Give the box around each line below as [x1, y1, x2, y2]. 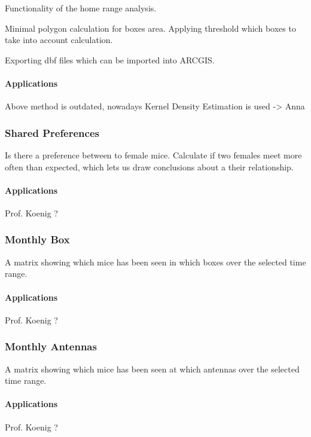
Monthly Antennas [5, 339, 97, 354]
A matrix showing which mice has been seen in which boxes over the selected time [5, 255, 306, 268]
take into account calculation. [5, 33, 113, 46]
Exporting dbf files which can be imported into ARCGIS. [5, 53, 215, 66]
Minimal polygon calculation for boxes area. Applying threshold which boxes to [5, 22, 296, 34]
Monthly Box [5, 232, 70, 247]
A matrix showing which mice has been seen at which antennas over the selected [5, 362, 300, 375]
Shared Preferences [5, 125, 99, 140]
